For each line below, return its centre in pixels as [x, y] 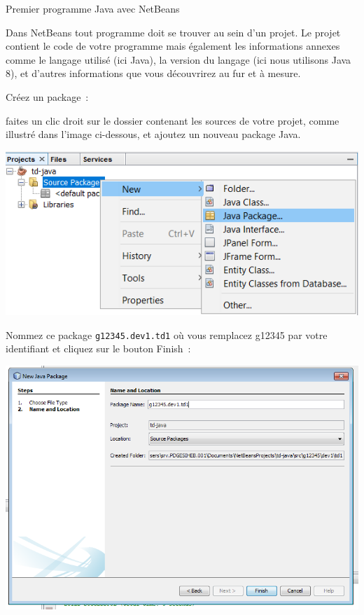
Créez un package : [47, 96]
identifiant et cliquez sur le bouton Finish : [98, 348]
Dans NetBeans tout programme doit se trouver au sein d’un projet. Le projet [173, 32]
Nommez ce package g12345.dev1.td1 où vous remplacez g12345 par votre [167, 334]
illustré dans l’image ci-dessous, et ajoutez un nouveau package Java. [153, 134]
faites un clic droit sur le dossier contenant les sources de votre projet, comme [173, 120]
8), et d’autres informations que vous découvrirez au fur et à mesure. [153, 73]
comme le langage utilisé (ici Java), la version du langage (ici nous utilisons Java [178, 59]
